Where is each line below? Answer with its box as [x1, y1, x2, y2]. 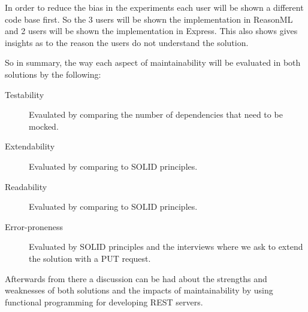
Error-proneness [5, 220, 63, 233]
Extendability [5, 140, 55, 152]
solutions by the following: [5, 68, 101, 80]
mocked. [29, 120, 59, 132]
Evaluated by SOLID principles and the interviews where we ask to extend [29, 240, 303, 253]
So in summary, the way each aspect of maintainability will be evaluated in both [5, 56, 301, 69]
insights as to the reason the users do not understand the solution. [5, 36, 249, 48]
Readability [5, 180, 47, 192]
